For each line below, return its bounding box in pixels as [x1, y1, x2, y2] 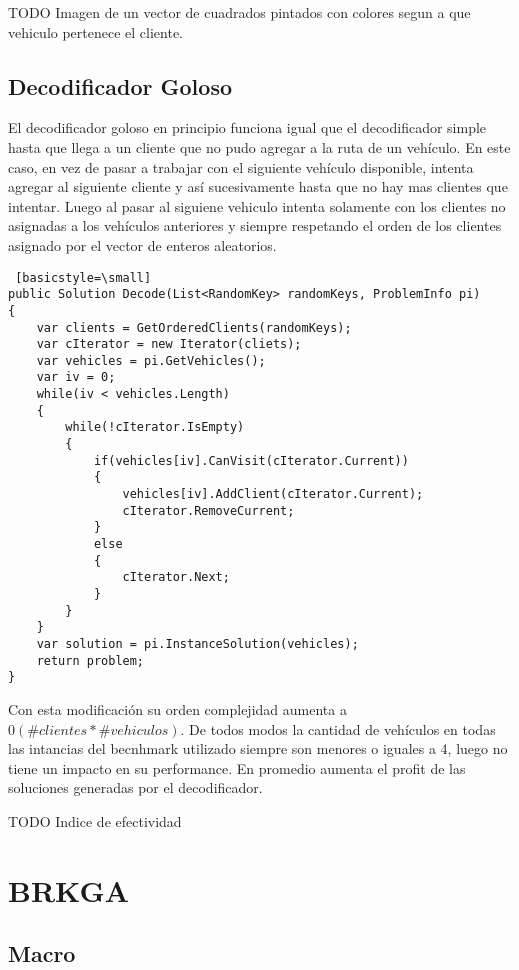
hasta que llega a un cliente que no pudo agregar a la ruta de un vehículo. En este [8, 136, 511, 157]
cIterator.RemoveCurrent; [122, 503, 295, 518]
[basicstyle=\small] [15, 270, 152, 285]
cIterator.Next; [122, 570, 230, 585]
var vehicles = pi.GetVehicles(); [36, 353, 266, 368]
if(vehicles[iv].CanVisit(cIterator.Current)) [93, 453, 409, 468]
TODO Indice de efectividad [8, 810, 182, 831]
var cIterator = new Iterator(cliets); [36, 337, 302, 352]
